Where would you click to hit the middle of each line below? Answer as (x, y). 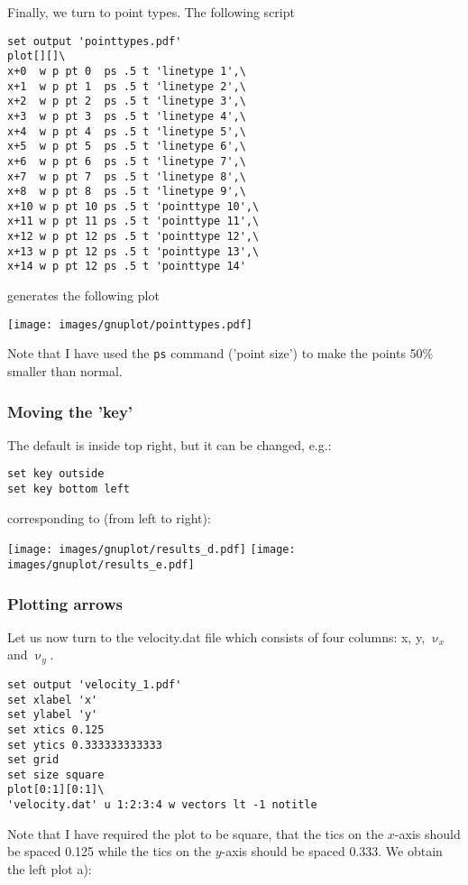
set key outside (56, 474)
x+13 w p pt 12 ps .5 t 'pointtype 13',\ (133, 251)
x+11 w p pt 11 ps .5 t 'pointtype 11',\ (133, 221)
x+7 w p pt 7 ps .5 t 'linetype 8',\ (127, 176)
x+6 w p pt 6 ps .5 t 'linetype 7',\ (127, 161)
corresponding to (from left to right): (109, 517)
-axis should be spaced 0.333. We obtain (332, 851)
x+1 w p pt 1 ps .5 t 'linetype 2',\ (127, 86)
